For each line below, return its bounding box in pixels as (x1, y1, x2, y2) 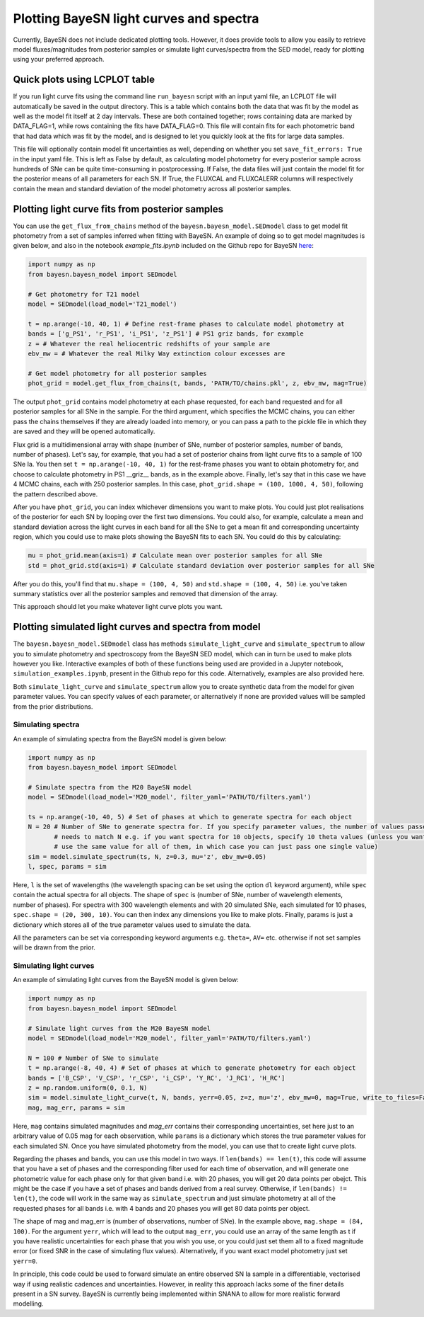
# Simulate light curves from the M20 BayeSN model (28, 1024, 211, 1032)
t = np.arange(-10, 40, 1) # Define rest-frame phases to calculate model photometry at (28, 319, 346, 328)
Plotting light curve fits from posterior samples (13, 203, 224, 215)
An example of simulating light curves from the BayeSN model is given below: (13, 976, 240, 984)
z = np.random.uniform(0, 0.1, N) (28, 1083, 148, 1092)
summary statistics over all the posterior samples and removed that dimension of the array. (13, 589, 278, 598)
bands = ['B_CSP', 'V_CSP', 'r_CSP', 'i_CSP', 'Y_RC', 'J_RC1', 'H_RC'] (28, 1073, 285, 1082)
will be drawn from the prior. (13, 943, 95, 952)
